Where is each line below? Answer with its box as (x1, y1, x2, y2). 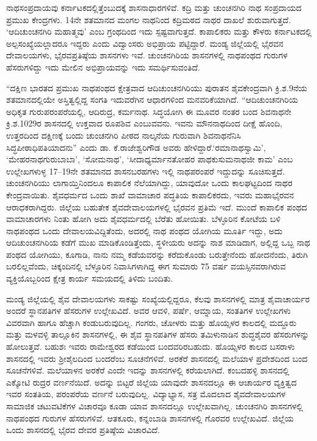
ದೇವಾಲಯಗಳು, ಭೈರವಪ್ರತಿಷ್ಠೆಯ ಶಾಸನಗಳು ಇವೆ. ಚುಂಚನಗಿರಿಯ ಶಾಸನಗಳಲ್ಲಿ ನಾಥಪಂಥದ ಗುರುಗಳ (6, 49, 288, 61)
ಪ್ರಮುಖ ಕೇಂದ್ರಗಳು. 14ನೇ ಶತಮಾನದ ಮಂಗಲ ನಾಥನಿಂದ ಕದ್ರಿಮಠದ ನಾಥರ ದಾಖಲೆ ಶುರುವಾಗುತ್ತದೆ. (6, 13, 291, 26)
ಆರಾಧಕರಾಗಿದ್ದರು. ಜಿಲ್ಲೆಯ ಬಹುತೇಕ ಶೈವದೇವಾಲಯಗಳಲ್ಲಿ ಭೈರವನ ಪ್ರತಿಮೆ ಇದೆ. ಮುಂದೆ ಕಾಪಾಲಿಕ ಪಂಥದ (6, 200, 307, 213)
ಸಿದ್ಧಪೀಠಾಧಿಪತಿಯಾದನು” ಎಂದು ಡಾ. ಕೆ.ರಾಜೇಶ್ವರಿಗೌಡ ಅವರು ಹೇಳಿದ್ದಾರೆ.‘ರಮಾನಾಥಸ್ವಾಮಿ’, (6, 141, 266, 153)
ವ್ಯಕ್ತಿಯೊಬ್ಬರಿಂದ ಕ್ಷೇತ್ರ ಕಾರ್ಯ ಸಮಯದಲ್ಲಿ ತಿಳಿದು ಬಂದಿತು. (6, 272, 173, 285)
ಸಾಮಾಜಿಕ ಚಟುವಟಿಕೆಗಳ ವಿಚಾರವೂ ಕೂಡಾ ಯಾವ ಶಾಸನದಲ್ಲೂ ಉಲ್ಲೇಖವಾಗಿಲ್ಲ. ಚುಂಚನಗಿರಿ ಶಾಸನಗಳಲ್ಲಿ (6, 400, 303, 412)
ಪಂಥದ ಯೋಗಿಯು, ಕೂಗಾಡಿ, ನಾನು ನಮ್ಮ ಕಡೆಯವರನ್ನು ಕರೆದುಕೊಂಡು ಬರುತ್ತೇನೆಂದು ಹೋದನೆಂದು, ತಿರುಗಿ (6, 248, 308, 260)
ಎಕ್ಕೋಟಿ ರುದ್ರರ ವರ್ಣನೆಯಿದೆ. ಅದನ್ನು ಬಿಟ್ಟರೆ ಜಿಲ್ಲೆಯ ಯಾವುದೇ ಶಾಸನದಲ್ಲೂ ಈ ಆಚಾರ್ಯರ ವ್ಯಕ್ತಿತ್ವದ (6, 375, 297, 388)
